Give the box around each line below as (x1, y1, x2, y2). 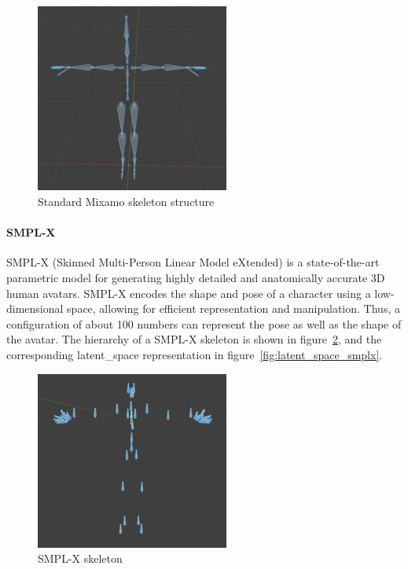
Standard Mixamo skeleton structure (38, 193, 215, 209)
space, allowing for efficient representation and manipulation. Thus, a (67, 300, 400, 317)
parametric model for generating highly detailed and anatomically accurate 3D (6, 269, 385, 285)
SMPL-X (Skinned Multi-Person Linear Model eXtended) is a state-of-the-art (6, 254, 380, 270)
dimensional (6, 300, 64, 317)
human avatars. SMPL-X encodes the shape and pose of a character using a (6, 284, 371, 301)
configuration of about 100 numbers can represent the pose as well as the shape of (6, 315, 402, 332)
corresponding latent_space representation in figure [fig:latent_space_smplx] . (6, 346, 383, 362)
